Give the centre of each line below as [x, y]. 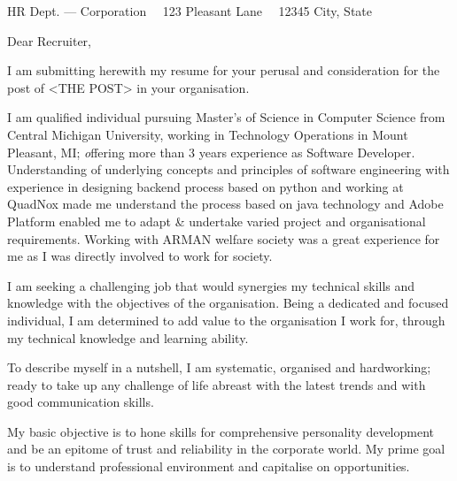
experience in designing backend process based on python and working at [205, 186]
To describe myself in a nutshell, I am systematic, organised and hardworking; [219, 367]
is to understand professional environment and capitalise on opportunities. [209, 466]
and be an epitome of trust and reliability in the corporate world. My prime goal [226, 449]
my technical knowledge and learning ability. [128, 337]
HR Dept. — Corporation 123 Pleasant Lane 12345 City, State [190, 11]
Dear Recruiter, [50, 40]
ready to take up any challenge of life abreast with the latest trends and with [217, 384]
